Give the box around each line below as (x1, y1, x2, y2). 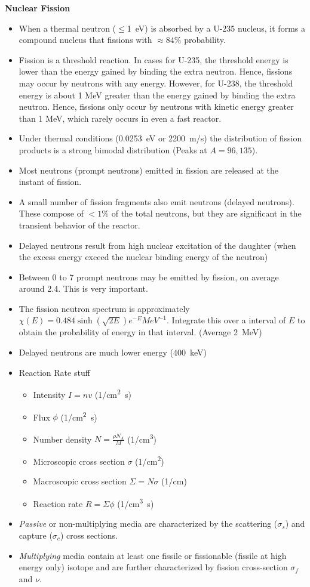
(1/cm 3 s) (117, 496, 154, 509)
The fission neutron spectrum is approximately (19, 302, 190, 314)
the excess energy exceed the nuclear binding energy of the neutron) (19, 251, 268, 263)
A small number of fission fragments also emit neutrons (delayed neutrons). (19, 195, 294, 208)
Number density (33, 432, 92, 445)
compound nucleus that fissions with (19, 33, 152, 46)
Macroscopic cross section (33, 475, 127, 487)
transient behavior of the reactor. (19, 218, 140, 231)
